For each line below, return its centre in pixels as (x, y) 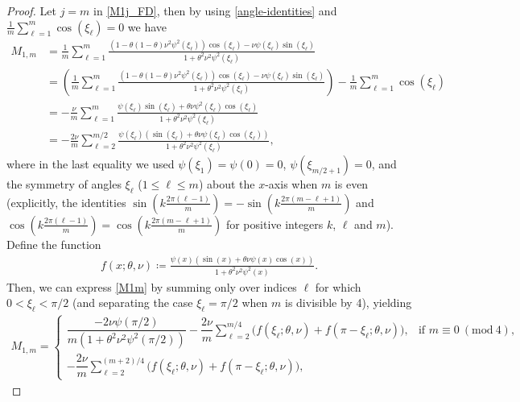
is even (351, 184)
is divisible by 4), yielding (348, 303)
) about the (227, 184)
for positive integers (274, 224)
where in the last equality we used (91, 164)
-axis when (291, 184)
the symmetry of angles (64, 184)
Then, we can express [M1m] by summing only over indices (152, 286)
